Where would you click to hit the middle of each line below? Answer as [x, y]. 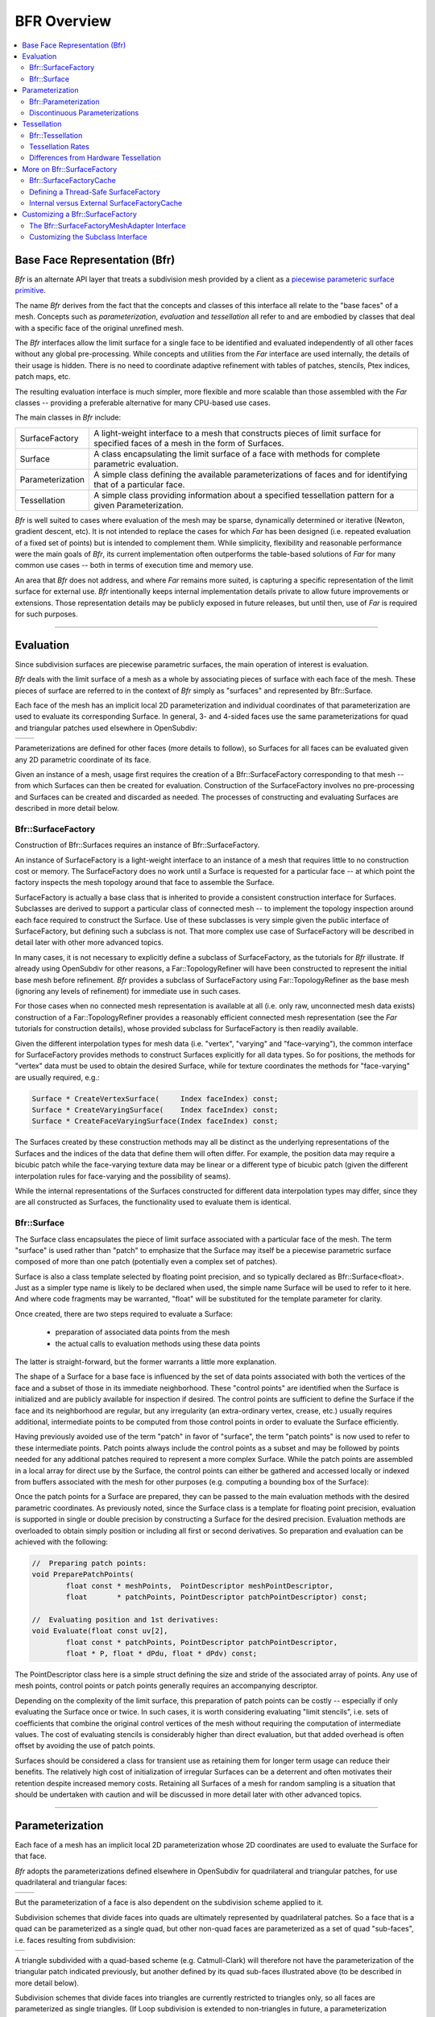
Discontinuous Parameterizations [84, 112]
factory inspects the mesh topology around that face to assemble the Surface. [145, 883]
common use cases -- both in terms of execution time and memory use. [134, 566]
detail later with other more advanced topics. [89, 942]
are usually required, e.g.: [57, 1077]
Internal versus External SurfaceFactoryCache [106, 203]
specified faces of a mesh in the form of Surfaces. [189, 443]
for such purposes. [46, 614]
